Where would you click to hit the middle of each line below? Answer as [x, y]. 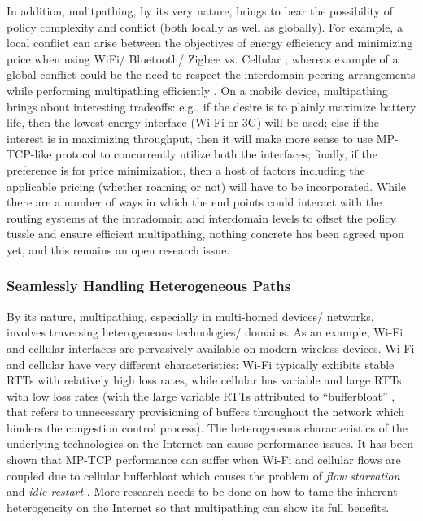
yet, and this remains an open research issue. [118, 249]
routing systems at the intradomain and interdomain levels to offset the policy [201, 217]
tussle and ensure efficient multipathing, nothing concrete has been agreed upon [205, 234]
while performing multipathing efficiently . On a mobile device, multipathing [197, 90]
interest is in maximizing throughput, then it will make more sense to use [190, 138]
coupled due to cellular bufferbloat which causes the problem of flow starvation [203, 475]
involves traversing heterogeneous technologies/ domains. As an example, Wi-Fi [205, 332]
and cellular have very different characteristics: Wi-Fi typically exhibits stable [201, 364]
